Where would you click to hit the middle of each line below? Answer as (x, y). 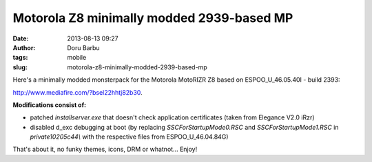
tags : (20, 58)
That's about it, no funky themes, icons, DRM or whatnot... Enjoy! (105, 149)
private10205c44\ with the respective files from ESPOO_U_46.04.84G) (129, 137)
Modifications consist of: (49, 105)
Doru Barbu (83, 47)
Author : (24, 47)
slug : (20, 67)
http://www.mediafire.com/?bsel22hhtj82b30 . (77, 92)
